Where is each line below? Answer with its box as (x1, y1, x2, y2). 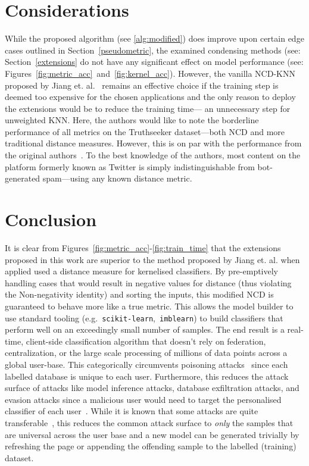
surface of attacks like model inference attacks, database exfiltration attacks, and (5, 381, 299, 394)
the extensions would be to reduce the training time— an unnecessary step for (5, 102, 291, 114)
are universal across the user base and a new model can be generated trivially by (5, 428, 299, 440)
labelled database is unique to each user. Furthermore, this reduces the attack (5, 370, 289, 382)
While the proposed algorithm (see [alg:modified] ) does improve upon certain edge (5, 32, 304, 45)
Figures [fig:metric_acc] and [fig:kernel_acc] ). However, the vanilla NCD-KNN (5, 67, 295, 79)
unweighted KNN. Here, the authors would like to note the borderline (5, 114, 259, 126)
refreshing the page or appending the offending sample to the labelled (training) (5, 440, 296, 452)
